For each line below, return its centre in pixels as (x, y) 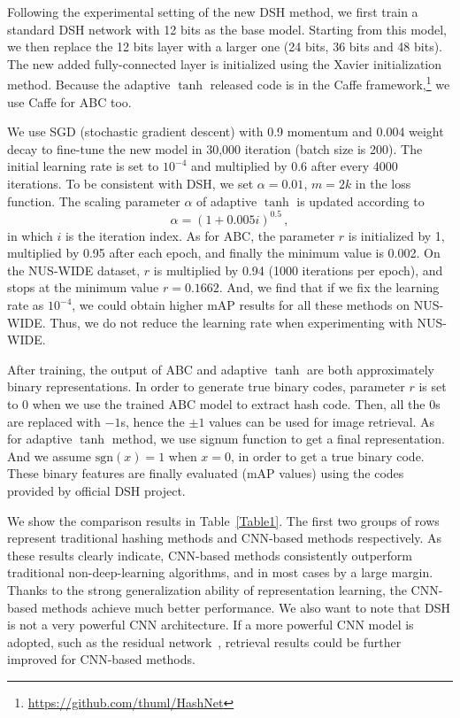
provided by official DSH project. (96, 490)
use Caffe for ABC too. (69, 101)
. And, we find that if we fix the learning (329, 287)
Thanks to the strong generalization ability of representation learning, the (207, 589)
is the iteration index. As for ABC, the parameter (200, 235)
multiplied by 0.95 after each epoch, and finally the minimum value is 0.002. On (224, 253)
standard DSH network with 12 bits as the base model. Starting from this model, (227, 29)
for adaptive (40, 439)
